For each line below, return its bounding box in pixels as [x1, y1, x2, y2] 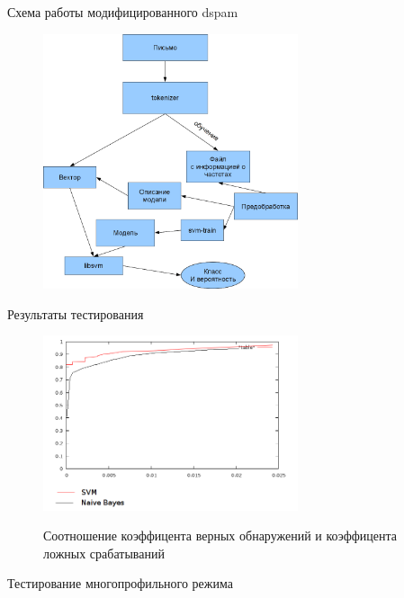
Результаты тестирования [7, 304, 144, 323]
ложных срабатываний [43, 543, 165, 562]
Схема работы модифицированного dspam [7, 3, 238, 21]
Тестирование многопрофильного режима [7, 574, 233, 593]
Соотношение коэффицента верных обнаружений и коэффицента [43, 526, 397, 545]
